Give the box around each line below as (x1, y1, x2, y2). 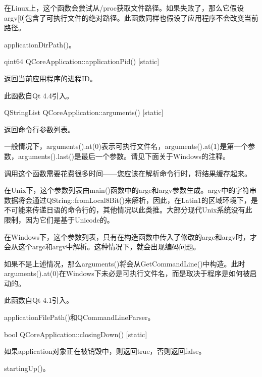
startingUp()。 (4, 362, 50, 373)
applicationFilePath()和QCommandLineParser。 (4, 312, 155, 322)
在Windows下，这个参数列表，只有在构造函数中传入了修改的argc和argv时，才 (4, 231, 257, 242)
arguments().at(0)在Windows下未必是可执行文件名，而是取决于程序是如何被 (4, 268, 250, 279)
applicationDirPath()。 (4, 39, 76, 49)
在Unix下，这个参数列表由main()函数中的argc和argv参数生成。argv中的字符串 (4, 185, 257, 195)
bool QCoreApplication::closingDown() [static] (4, 329, 147, 339)
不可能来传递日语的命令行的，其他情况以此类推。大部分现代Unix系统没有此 (4, 204, 252, 215)
